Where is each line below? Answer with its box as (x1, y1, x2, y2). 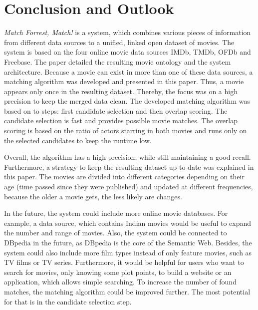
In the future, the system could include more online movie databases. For (4, 208, 228, 218)
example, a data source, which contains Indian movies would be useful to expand (4, 217, 252, 228)
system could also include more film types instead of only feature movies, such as (4, 247, 252, 257)
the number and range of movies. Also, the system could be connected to (4, 227, 227, 238)
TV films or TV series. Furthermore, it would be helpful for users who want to (4, 257, 244, 267)
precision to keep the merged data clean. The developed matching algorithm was (4, 96, 250, 106)
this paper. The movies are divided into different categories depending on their (4, 171, 245, 182)
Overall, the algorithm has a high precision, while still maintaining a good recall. (4, 152, 251, 162)
